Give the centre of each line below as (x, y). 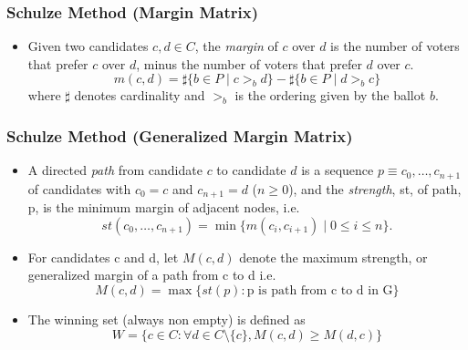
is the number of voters (395, 46)
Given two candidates (88, 46)
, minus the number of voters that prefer (249, 63)
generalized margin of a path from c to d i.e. (152, 275)
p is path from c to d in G (320, 290)
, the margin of (236, 46)
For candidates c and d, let (103, 257)
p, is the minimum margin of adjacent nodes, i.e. (164, 207)
